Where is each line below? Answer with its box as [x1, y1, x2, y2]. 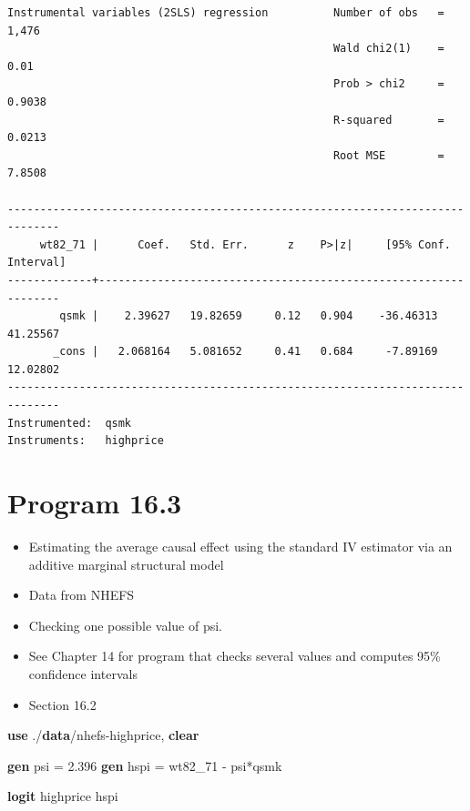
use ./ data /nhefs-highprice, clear [7, 725, 199, 745]
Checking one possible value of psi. [28, 615, 222, 634]
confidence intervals [28, 664, 138, 683]
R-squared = [332, 113, 444, 127]
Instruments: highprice [7, 434, 164, 448]
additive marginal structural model [28, 554, 224, 573]
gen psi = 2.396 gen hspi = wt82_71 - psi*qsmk [7, 755, 282, 775]
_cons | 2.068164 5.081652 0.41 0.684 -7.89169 [53, 345, 438, 359]
